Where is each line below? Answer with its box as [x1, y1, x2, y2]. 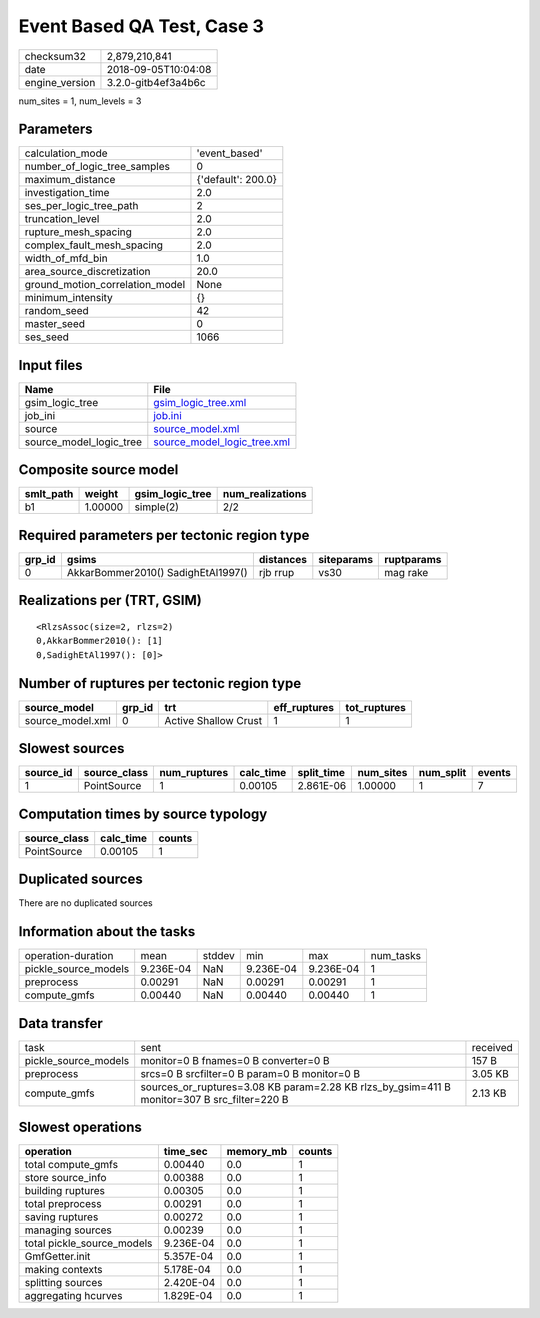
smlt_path [24, 487, 74, 501]
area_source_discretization [24, 265, 151, 279]
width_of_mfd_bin [24, 251, 109, 265]
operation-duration [24, 949, 114, 963]
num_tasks [370, 949, 422, 963]
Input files [18, 356, 84, 374]
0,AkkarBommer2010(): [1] [36, 635, 164, 647]
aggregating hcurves [24, 1289, 123, 1303]
